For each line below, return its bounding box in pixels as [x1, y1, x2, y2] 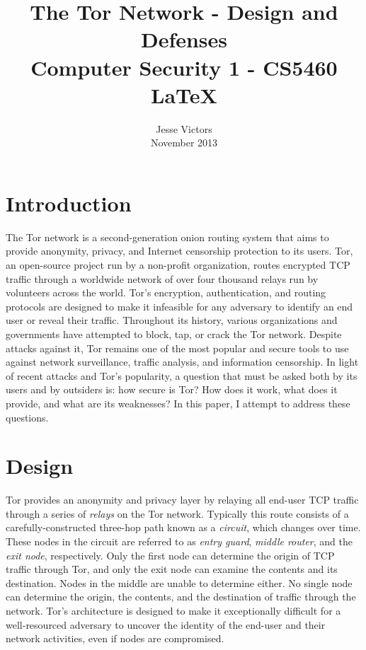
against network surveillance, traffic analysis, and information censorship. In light [6, 354, 359, 369]
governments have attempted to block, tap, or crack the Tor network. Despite [6, 326, 342, 341]
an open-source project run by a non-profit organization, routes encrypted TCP [6, 257, 350, 272]
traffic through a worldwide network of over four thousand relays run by [6, 271, 319, 286]
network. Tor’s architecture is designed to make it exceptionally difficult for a [6, 603, 341, 617]
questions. [6, 410, 49, 424]
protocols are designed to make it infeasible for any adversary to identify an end [6, 298, 353, 313]
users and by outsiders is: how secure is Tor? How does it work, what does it [6, 382, 338, 397]
